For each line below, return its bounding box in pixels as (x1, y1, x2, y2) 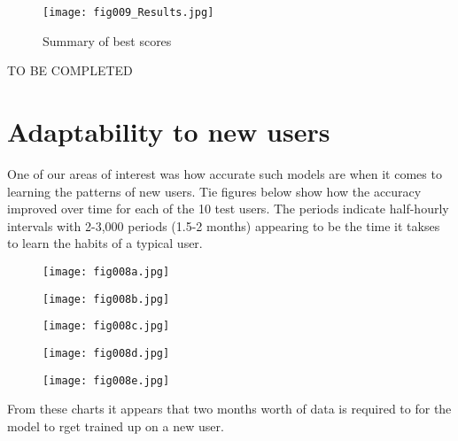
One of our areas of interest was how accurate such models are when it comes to (7, 164, 442, 182)
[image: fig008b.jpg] (43, 292, 170, 306)
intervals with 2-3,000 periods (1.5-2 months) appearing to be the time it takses (7, 216, 440, 235)
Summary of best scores (43, 31, 172, 50)
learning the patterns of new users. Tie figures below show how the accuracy (7, 182, 422, 200)
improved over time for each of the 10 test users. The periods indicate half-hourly (7, 199, 449, 218)
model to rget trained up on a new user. (7, 416, 224, 435)
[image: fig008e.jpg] (43, 374, 170, 387)
